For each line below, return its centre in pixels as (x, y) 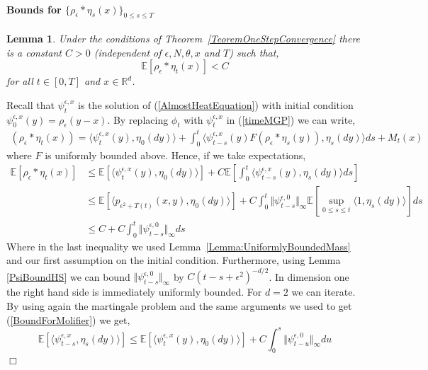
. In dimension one (309, 276)
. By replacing (138, 119)
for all (20, 81)
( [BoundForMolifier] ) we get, (68, 319)
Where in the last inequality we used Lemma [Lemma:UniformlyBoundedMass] (179, 246)
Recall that (30, 104)
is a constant (34, 52)
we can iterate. (323, 292)
